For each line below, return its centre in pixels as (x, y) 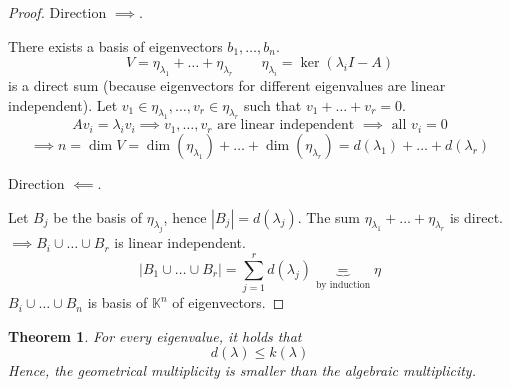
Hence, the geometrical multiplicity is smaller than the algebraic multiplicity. (242, 370)
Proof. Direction (57, 12)
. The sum (328, 216)
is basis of (117, 302)
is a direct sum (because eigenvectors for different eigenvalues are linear (227, 84)
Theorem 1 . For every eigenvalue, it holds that (155, 335)
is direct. (476, 216)
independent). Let (63, 104)
